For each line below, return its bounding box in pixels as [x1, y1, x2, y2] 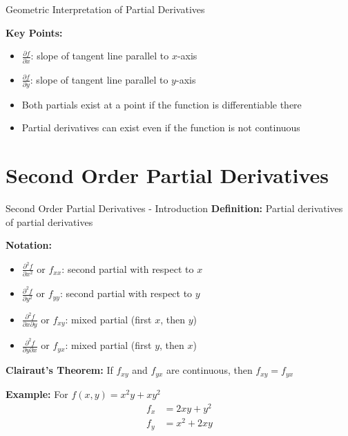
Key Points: [6, 25, 63, 39]
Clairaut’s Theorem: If [6, 363, 113, 377]
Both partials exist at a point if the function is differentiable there [21, 97, 302, 111]
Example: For [6, 386, 68, 401]
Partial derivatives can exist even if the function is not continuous [21, 120, 300, 135]
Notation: [6, 238, 52, 252]
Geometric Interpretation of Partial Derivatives [6, 2, 205, 16]
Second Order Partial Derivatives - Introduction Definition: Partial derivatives [6, 201, 343, 216]
